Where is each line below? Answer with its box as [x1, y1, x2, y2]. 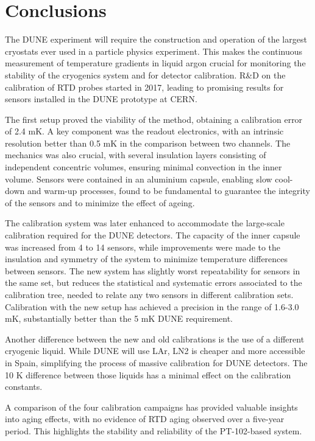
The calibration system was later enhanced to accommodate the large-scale [5, 217, 285, 229]
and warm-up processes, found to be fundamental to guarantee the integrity [27, 184, 310, 197]
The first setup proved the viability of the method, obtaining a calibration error [5, 113, 303, 125]
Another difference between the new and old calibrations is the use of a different [5, 332, 305, 345]
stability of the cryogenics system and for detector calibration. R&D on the [5, 68, 286, 81]
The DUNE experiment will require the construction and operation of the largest [5, 33, 307, 46]
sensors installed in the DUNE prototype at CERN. [5, 92, 197, 105]
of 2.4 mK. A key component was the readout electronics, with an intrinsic [5, 125, 284, 137]
